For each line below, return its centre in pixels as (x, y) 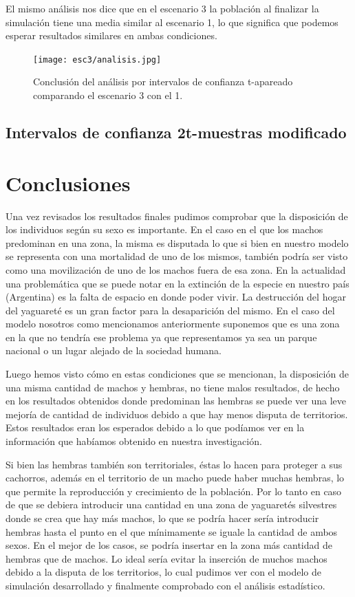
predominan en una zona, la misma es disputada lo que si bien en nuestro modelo (177, 242)
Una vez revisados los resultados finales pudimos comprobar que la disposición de (177, 216)
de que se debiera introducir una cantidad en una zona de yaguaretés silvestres (171, 504)
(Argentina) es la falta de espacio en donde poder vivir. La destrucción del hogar (176, 297)
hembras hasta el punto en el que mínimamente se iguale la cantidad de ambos (172, 531)
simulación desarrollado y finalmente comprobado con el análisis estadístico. (165, 585)
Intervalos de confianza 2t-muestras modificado (176, 132)
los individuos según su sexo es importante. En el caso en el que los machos (164, 229)
